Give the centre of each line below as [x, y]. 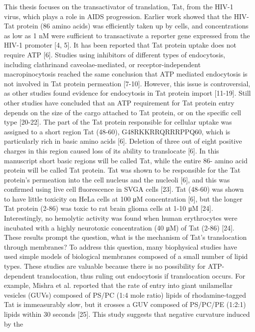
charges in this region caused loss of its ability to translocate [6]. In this [112, 150]
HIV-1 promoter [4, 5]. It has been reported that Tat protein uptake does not [120, 45]
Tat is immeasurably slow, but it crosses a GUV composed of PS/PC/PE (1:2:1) [125, 304]
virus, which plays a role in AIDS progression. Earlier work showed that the [118, 16]
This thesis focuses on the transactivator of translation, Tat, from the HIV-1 [119, 6]
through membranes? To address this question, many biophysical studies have [121, 246]
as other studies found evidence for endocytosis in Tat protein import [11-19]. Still [127, 93]
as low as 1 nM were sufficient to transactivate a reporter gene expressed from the [127, 35]
